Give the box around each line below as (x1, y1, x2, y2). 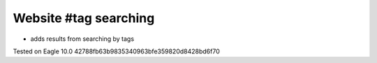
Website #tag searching (13, 10, 155, 26)
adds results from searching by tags (30, 35, 135, 43)
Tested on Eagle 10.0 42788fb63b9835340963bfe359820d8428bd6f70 (13, 47, 220, 55)
